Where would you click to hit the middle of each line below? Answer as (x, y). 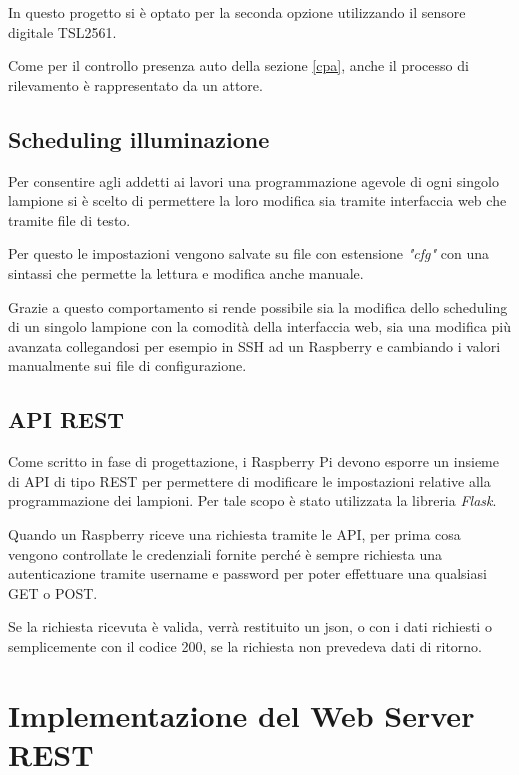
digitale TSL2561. (62, 31)
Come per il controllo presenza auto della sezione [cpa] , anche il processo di (238, 65)
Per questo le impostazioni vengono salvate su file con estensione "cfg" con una (248, 253)
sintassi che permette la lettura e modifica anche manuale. (186, 272)
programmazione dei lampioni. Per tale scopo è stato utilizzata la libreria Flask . (252, 500)
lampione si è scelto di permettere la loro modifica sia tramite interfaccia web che (257, 200)
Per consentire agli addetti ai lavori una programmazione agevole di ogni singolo (253, 180)
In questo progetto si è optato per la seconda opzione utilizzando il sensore (237, 12)
